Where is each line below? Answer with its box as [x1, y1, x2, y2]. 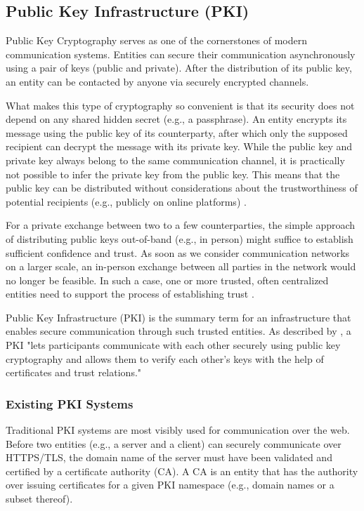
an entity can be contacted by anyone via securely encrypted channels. [6, 74, 309, 88]
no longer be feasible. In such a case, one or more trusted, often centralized [6, 272, 329, 287]
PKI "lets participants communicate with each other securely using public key [6, 338, 341, 352]
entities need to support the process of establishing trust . [6, 286, 254, 301]
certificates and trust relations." [6, 365, 142, 380]
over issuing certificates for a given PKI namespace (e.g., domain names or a [6, 477, 334, 492]
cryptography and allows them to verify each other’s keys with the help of [6, 351, 324, 366]
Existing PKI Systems [6, 394, 134, 412]
